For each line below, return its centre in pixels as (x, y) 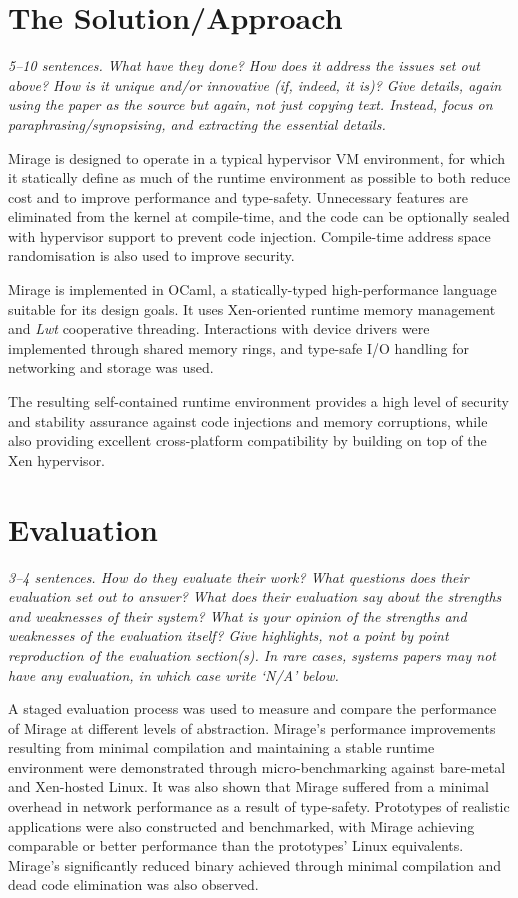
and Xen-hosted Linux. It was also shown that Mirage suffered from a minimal (248, 786)
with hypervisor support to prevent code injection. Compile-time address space (249, 235)
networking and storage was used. (111, 367)
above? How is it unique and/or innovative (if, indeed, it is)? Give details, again (255, 84)
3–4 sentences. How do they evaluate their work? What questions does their (238, 576)
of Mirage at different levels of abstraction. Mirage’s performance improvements (252, 727)
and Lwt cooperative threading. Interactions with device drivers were (219, 328)
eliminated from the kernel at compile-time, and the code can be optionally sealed (259, 216)
